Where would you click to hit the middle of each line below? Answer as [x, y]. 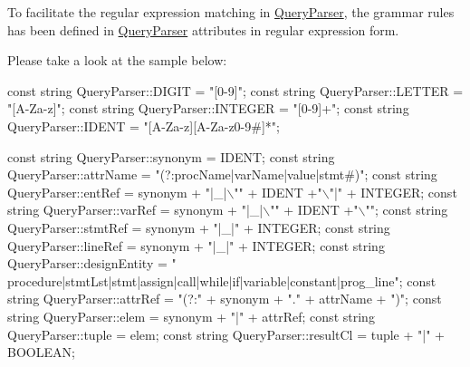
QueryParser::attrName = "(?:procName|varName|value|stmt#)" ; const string [222, 174]
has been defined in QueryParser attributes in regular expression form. [203, 29]
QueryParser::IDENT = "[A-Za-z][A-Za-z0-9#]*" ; [144, 126]
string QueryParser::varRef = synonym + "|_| [135, 210]
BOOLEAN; [41, 352]
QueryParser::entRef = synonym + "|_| [117, 192]
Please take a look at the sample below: [117, 60]
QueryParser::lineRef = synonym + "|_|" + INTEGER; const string [196, 245]
